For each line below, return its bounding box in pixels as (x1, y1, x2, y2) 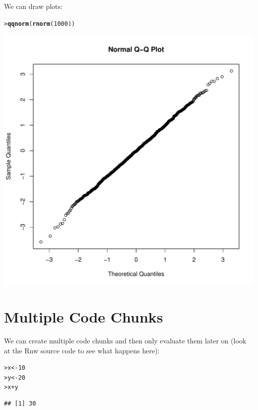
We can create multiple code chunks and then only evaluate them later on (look (4, 335, 247, 345)
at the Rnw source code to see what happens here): (4, 345, 160, 355)
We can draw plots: (4, 1, 63, 11)
